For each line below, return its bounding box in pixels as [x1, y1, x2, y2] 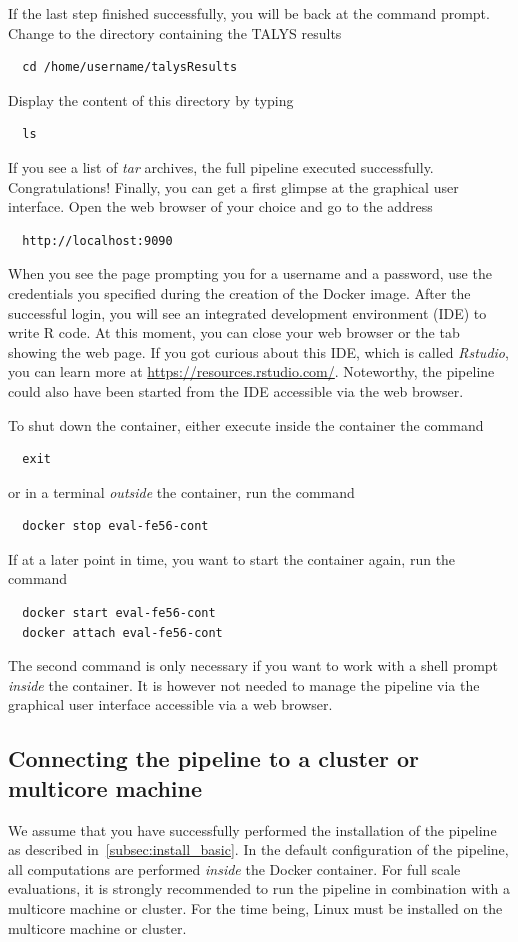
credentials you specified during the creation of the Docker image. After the [8, 282, 471, 303]
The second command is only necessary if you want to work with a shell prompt [8, 655, 499, 676]
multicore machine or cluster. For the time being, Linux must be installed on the [8, 898, 503, 918]
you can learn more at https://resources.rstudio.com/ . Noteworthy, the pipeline [8, 361, 495, 382]
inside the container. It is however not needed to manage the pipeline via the [8, 674, 480, 695]
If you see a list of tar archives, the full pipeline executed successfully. [8, 156, 434, 177]
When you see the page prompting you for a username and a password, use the [8, 263, 492, 284]
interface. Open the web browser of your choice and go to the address [8, 196, 433, 217]
